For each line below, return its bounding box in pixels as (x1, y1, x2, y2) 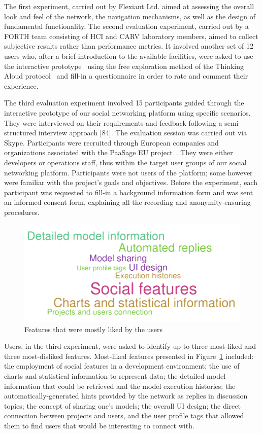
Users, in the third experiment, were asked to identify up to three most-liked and (4, 341, 256, 351)
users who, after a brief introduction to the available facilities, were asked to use (4, 50, 253, 61)
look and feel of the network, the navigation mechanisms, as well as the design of (4, 11, 256, 21)
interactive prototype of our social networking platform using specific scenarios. (4, 107, 251, 118)
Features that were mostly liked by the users (24, 323, 163, 334)
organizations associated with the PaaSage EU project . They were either (4, 147, 233, 158)
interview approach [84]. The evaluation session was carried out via (38, 127, 247, 138)
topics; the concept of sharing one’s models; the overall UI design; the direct (4, 400, 241, 411)
